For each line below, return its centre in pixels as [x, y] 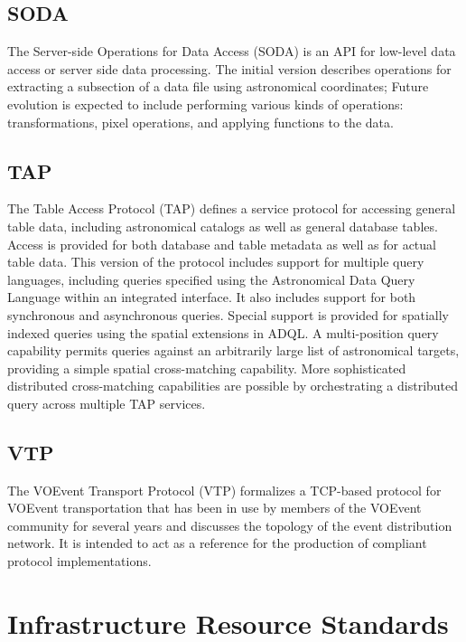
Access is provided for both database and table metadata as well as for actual [222, 244]
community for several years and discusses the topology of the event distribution [230, 525]
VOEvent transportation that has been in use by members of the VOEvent [214, 508]
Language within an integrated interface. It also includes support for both [212, 297]
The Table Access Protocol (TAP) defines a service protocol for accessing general [232, 208]
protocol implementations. [79, 561]
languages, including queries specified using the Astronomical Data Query [211, 279]
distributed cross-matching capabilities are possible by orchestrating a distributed [233, 386]
